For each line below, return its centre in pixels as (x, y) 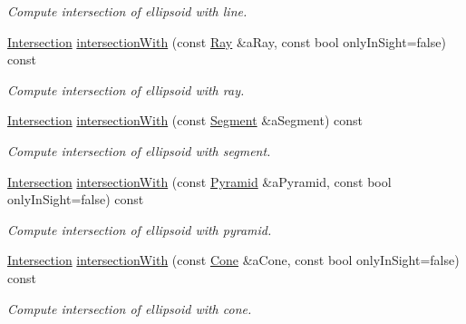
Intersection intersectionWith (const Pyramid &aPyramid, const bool (199, 181)
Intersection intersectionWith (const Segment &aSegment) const (185, 120)
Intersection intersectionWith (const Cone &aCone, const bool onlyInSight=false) (233, 260)
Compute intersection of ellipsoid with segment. (139, 150)
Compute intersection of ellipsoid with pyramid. (140, 229)
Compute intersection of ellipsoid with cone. (130, 308)
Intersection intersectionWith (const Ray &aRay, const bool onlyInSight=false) (227, 41)
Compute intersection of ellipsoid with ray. (126, 89)
